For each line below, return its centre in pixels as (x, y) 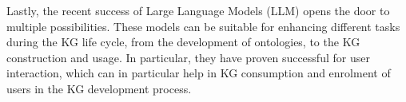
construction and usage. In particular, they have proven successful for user (188, 57)
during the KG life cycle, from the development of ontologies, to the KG (183, 42)
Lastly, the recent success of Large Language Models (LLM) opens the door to (198, 10)
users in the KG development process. (99, 88)
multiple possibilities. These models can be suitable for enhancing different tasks (203, 26)
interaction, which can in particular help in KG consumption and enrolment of (199, 73)
